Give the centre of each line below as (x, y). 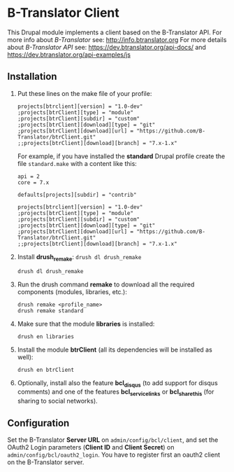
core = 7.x (33, 182)
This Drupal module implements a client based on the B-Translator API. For (115, 32)
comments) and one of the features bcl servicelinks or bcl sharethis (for (116, 393)
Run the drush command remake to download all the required (106, 284)
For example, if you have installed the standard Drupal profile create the (121, 156)
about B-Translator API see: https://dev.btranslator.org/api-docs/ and (107, 47)
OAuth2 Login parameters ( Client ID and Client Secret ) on (91, 447)
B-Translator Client (64, 13)
